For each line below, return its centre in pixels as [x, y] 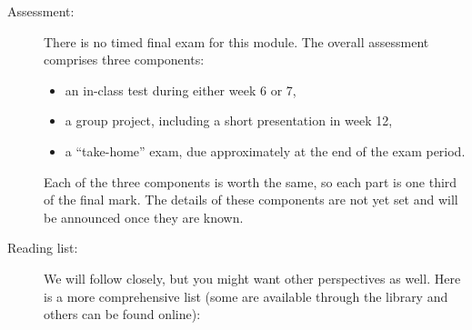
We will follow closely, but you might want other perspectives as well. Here [252, 278]
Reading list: [43, 248]
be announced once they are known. [144, 217]
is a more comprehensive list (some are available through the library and [246, 296]
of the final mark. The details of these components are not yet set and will [251, 200]
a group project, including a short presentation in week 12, [229, 120]
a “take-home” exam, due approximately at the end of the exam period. [265, 150]
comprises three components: [124, 60]
